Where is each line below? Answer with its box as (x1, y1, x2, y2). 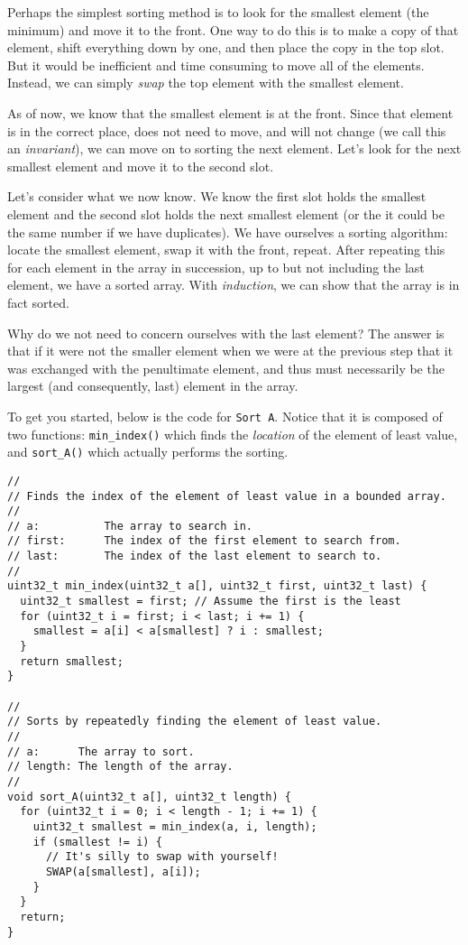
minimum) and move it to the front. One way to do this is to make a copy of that (7, 20, 459, 39)
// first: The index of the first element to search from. (7, 534, 401, 548)
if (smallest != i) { (32, 835, 162, 848)
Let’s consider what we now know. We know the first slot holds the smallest (7, 187, 427, 206)
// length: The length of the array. (7, 760, 234, 774)
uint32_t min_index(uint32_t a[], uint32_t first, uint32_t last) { (7, 579, 427, 593)
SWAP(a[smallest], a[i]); (45, 865, 201, 878)
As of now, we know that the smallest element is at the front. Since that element (7, 103, 454, 122)
